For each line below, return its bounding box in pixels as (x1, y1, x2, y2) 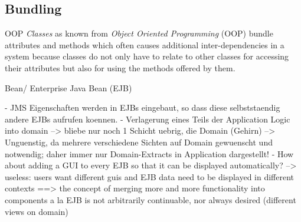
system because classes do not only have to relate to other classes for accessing (5, 50, 289, 62)
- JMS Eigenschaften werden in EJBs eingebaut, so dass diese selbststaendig (5, 101, 280, 114)
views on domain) (5, 205, 68, 217)
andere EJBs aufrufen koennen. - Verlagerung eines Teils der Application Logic (5, 112, 290, 125)
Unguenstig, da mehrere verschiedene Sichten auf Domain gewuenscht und (5, 135, 273, 148)
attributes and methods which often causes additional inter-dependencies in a (5, 38, 284, 51)
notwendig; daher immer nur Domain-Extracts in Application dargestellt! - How (5, 147, 294, 160)
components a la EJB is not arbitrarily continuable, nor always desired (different (5, 193, 296, 206)
